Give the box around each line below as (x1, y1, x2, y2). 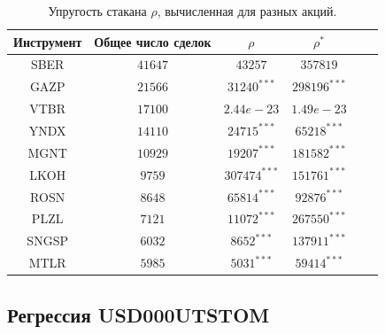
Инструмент (13, 32, 82, 50)
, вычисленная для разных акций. (157, 2, 337, 19)
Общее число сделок (94, 32, 212, 50)
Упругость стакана (48, 2, 147, 19)
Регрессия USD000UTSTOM (7, 300, 270, 328)
